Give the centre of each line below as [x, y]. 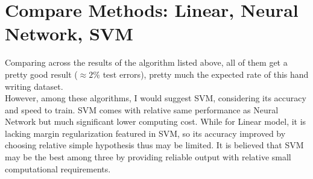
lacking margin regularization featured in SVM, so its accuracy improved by [145, 133]
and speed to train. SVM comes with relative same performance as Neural [142, 109]
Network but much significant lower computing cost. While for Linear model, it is [156, 121]
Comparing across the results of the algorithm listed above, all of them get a [146, 62]
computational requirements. [58, 168]
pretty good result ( [41, 74]
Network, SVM [69, 33]
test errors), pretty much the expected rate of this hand [206, 74]
